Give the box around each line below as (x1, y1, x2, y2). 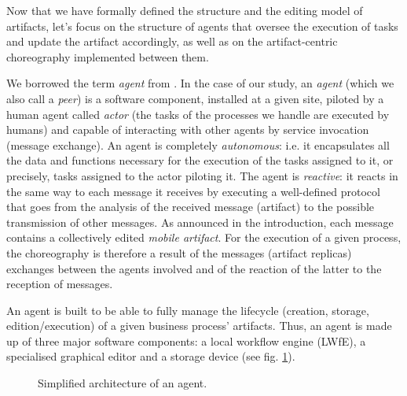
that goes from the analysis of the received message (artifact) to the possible (6, 198, 375, 215)
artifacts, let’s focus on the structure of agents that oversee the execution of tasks (6, 17, 398, 34)
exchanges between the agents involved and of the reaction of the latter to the (6, 260, 382, 276)
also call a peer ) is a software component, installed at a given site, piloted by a (6, 90, 384, 106)
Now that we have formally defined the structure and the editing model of (6, 2, 363, 18)
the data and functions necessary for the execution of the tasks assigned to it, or (6, 152, 394, 168)
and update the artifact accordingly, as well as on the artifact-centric (6, 33, 338, 50)
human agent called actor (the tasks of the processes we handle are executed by (6, 105, 390, 122)
